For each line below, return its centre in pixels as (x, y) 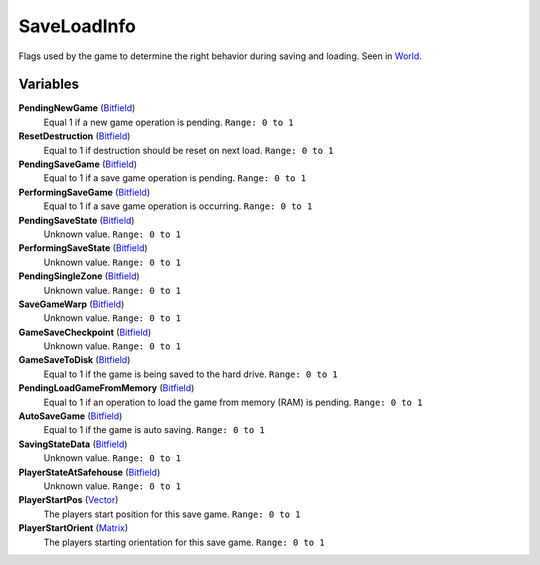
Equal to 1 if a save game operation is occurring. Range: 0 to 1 (178, 206)
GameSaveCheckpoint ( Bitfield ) (85, 332)
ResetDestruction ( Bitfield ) (74, 136)
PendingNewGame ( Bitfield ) (77, 108)
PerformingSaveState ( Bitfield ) (83, 248)
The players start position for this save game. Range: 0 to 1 (172, 514)
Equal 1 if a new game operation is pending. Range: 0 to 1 (168, 122)
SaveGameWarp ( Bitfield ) (71, 304)
